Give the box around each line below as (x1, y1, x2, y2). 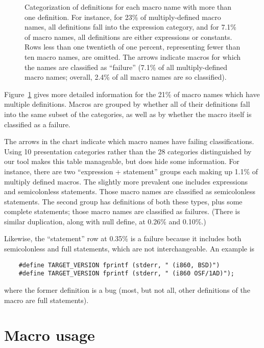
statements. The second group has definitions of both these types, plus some (4, 196, 243, 206)
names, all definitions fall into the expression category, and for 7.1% (25, 21, 237, 32)
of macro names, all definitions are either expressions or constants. (25, 31, 232, 42)
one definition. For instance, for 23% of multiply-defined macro (25, 11, 221, 22)
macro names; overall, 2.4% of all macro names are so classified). (25, 72, 227, 82)
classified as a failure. (4, 119, 70, 129)
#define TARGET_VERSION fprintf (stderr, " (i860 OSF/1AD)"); (18, 270, 235, 277)
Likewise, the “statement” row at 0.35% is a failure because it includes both (4, 233, 242, 244)
